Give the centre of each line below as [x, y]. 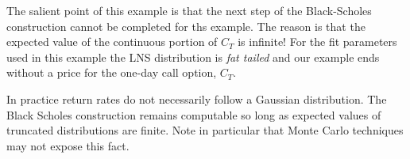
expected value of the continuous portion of [112, 42]
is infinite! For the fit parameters [317, 42]
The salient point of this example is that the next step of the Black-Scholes [189, 10]
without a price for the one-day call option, [112, 72]
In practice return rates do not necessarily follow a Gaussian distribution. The [197, 98]
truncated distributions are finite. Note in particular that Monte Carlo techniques [205, 130]
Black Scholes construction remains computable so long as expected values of [194, 114]
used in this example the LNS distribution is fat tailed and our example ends [193, 57]
